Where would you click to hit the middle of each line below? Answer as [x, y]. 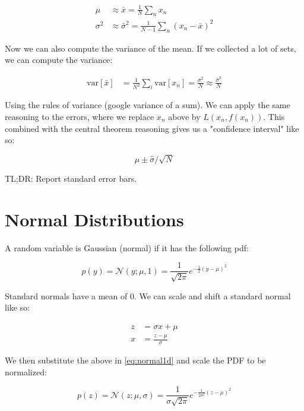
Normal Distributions [94, 219]
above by [184, 116]
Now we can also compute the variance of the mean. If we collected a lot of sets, [151, 48]
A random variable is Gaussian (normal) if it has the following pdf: [127, 247]
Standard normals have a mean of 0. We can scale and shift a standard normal [148, 295]
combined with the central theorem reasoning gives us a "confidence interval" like [152, 128]
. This [274, 116]
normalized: [26, 372]
